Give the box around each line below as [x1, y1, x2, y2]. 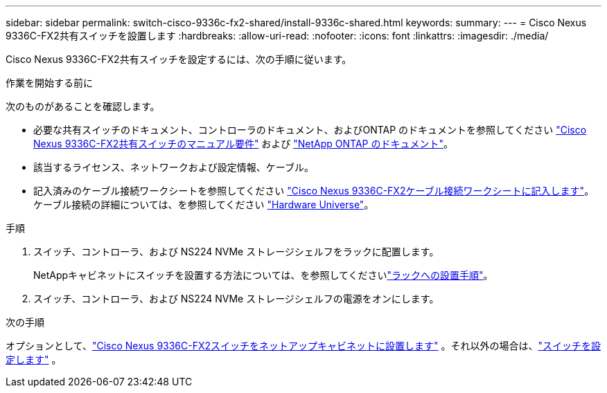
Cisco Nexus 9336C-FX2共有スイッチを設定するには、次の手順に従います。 [6, 53, 352, 65]
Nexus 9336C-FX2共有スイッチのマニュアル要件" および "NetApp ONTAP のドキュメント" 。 [33, 138, 454, 149]
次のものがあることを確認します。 [6, 100, 160, 112]
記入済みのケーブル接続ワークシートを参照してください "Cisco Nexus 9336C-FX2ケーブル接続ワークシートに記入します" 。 [33, 185, 595, 196]
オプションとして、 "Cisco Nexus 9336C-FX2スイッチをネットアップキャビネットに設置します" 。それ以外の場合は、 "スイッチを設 [6, 340, 601, 351]
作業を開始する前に [6, 77, 93, 89]
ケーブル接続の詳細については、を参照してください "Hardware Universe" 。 [33, 199, 374, 210]
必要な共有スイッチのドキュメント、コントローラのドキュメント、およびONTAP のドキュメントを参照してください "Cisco [33, 124, 587, 136]
